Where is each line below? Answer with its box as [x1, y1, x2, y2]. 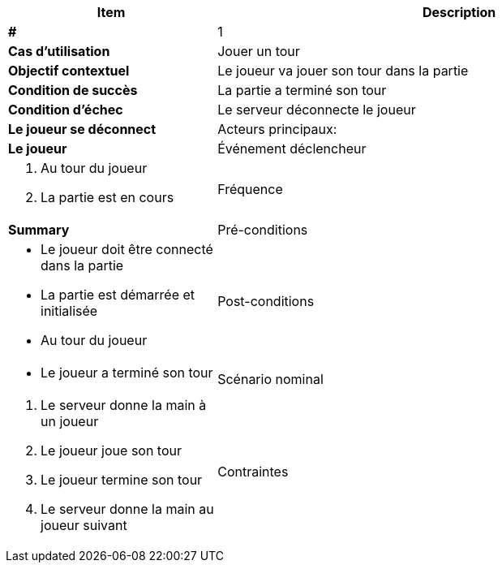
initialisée [41, 303, 98, 319]
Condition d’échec [8, 101, 123, 118]
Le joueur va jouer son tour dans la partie [217, 63, 469, 79]
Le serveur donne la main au [41, 501, 214, 517]
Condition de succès [8, 82, 138, 98]
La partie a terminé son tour [217, 82, 387, 98]
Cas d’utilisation [8, 43, 110, 59]
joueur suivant [41, 517, 127, 533]
